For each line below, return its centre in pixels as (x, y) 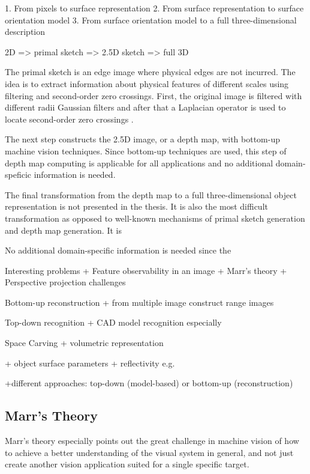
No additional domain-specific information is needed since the (118, 250)
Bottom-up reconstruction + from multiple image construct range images (139, 302)
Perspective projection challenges (65, 282)
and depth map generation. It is (63, 230)
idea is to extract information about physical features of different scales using (147, 83)
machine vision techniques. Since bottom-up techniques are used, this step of (146, 150)
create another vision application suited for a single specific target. (127, 464)
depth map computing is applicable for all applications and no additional (139, 163)
